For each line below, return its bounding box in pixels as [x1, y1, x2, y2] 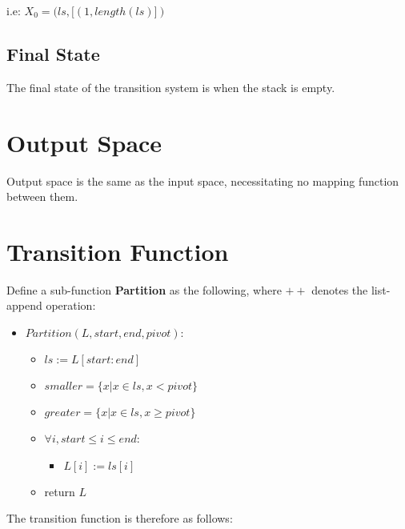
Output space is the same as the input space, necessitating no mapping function [6, 172, 399, 189]
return [44, 483, 75, 499]
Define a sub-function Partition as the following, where [6, 281, 282, 298]
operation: [46, 297, 96, 314]
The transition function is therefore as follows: [6, 510, 233, 527]
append [6, 297, 42, 314]
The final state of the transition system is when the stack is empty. [6, 78, 335, 95]
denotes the [311, 281, 368, 298]
